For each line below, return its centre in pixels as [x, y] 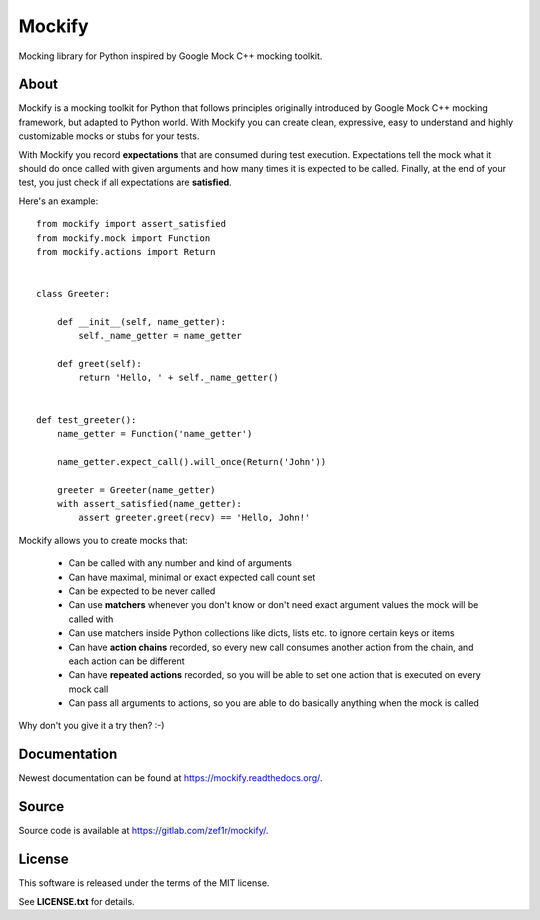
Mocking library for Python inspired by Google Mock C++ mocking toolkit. [170, 56]
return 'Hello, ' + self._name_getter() [178, 378]
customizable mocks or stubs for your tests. [109, 136]
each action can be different [126, 661]
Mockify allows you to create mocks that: [103, 540]
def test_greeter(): [86, 419]
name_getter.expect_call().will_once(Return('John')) [191, 461]
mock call [88, 689]
